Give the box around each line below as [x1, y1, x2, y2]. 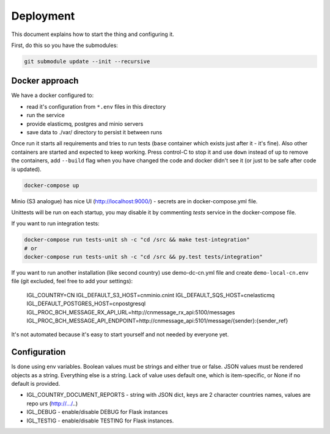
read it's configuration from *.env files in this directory [26, 103, 166, 110]
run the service [26, 112, 65, 119]
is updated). [11, 165, 42, 173]
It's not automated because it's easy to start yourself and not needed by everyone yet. [11, 331, 229, 338]
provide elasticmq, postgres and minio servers [26, 120, 144, 128]
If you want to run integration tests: [11, 220, 100, 227]
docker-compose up [24, 182, 79, 189]
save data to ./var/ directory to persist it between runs [26, 128, 163, 136]
